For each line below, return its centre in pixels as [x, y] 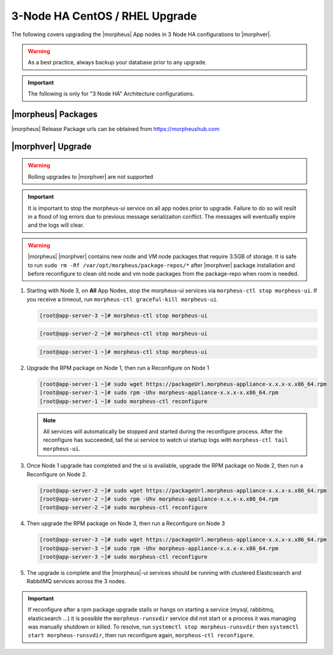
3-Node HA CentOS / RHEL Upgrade [104, 16]
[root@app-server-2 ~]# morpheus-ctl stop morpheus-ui [123, 334]
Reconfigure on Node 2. [57, 474]
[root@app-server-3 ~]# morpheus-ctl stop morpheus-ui [123, 315]
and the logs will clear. [56, 225]
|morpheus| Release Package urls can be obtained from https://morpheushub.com [115, 129]
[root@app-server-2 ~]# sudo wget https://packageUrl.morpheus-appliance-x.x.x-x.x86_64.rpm [183, 490]
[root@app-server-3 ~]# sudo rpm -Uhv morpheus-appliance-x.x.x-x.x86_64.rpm [159, 548]
